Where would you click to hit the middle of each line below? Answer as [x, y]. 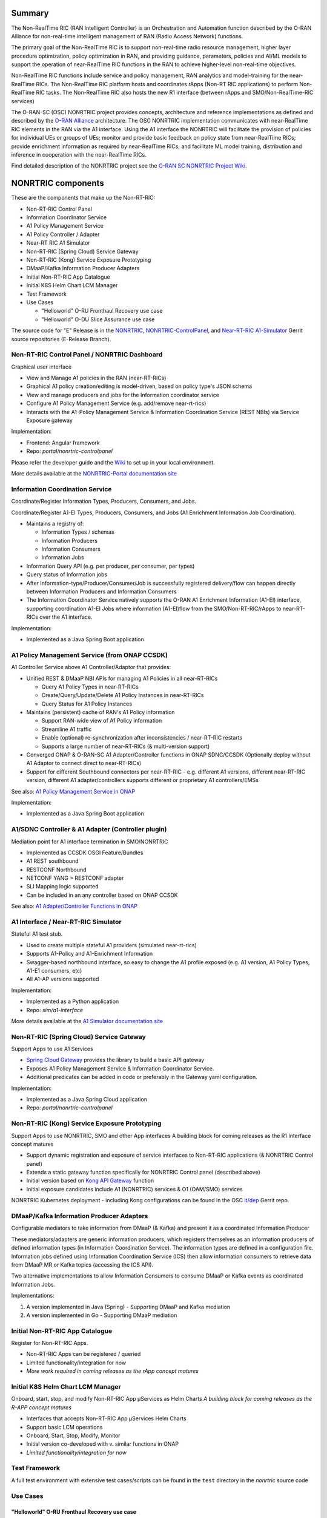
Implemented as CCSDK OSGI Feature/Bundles [85, 853]
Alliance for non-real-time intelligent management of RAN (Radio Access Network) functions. [127, 36]
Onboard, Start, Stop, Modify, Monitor [73, 1435]
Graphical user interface [41, 367]
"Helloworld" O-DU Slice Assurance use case [98, 319]
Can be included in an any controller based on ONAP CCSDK [102, 895]
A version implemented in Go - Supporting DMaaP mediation [102, 1315]
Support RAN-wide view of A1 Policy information [102, 721]
